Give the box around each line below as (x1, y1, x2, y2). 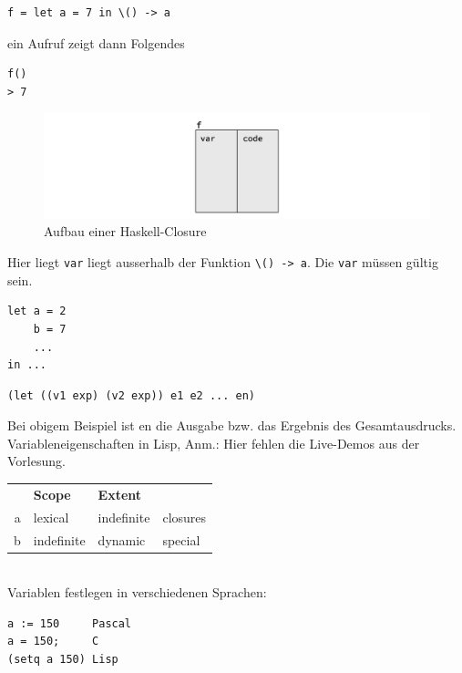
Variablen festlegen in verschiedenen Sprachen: (7, 583, 267, 602)
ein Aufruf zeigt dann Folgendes (7, 33, 185, 52)
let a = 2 (7, 305, 67, 318)
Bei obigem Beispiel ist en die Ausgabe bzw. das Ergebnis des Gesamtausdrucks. (7, 416, 457, 435)
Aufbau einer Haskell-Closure (44, 222, 207, 241)
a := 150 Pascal (7, 616, 132, 630)
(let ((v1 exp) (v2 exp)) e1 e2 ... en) (7, 388, 256, 402)
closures (162, 507, 207, 526)
